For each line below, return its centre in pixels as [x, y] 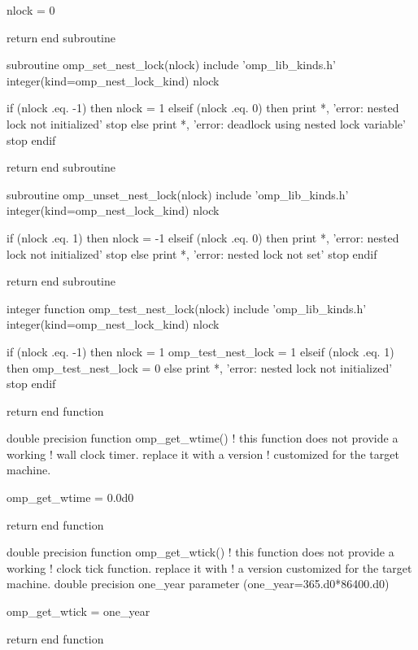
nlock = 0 [31, 10]
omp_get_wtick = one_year [78, 611]
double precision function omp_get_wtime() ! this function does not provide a [202, 438]
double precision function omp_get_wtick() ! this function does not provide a [200, 552]
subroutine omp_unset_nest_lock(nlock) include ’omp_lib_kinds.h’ [178, 194]
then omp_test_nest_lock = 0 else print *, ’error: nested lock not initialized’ [200, 367]
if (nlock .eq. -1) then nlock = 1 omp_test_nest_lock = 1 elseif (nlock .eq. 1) [200, 351]
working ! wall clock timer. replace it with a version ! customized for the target [203, 454]
